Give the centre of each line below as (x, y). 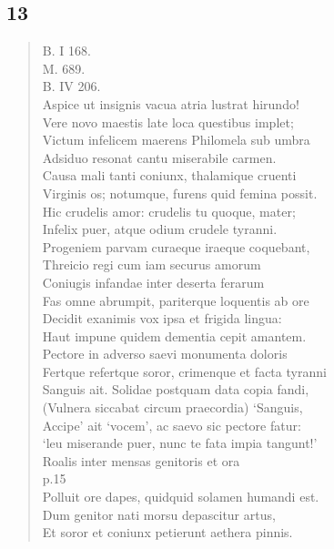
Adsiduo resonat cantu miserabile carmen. (159, 157)
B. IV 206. (71, 86)
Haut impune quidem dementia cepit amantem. (174, 335)
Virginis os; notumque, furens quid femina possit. (180, 193)
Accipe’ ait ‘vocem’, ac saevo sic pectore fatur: (172, 425)
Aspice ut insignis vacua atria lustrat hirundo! (171, 103)
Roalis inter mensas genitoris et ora (141, 460)
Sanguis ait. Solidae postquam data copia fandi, (176, 389)
